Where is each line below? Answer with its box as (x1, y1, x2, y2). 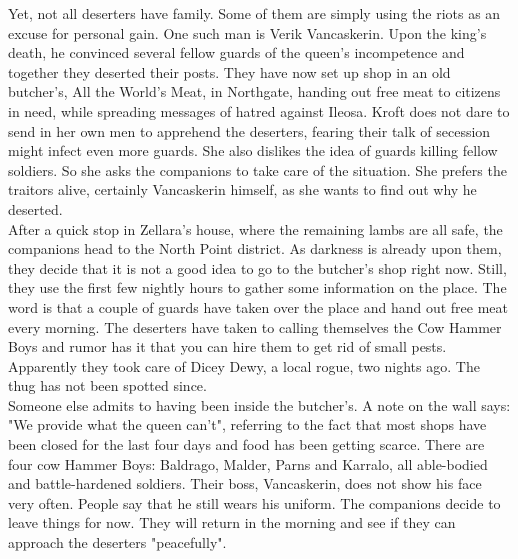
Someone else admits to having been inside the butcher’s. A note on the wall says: (8, 394, 511, 415)
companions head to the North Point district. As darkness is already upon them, (8, 238, 502, 259)
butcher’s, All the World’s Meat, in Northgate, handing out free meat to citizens (8, 81, 501, 102)
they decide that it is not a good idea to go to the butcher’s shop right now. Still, (8, 257, 507, 278)
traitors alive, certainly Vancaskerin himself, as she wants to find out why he (8, 179, 477, 200)
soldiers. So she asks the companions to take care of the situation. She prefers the (8, 159, 507, 180)
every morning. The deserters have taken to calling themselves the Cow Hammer (8, 316, 502, 337)
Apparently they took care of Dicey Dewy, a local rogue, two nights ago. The (8, 355, 480, 376)
